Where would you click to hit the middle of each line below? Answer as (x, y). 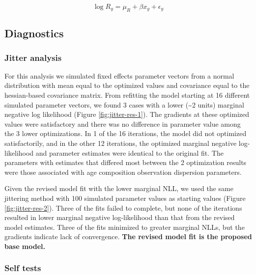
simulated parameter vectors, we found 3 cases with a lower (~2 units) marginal (124, 104)
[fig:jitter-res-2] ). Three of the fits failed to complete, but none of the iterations (123, 207)
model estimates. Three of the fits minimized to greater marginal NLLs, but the (125, 227)
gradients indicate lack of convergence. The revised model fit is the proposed (128, 236)
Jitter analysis (33, 57)
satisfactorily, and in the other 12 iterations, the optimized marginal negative (121, 143)
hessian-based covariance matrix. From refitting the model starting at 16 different (127, 95)
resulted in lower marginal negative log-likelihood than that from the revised (120, 217)
